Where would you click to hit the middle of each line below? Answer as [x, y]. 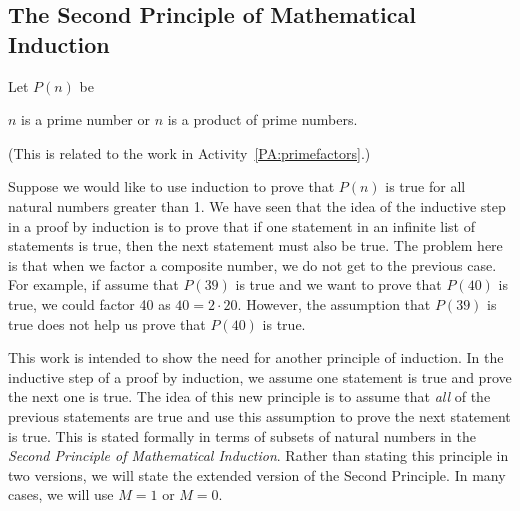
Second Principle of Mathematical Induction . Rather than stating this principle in [258, 455]
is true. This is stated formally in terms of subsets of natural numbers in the [242, 435]
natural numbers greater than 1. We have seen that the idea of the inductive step [257, 205]
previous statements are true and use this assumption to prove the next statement [259, 415]
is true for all [425, 186]
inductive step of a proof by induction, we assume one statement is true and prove [260, 376]
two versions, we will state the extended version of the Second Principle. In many [257, 474]
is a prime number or [85, 119]
